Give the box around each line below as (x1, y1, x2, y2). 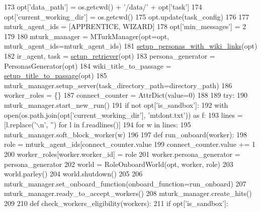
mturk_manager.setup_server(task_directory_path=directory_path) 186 (4, 80, 232, 90)
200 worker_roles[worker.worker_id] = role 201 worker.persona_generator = (4, 148, 240, 159)
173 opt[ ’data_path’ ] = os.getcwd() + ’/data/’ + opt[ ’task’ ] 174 (4, 2, 202, 12)
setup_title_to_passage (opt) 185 (4, 70, 107, 81)
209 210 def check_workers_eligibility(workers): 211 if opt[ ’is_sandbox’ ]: (4, 197, 228, 208)
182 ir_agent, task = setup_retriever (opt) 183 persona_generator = (4, 50, 215, 61)
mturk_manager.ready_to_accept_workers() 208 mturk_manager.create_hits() (4, 188, 252, 198)
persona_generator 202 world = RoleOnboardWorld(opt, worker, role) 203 (4, 158, 233, 169)
